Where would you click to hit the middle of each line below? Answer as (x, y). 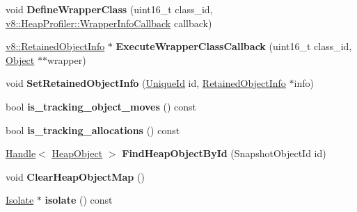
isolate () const (79, 200)
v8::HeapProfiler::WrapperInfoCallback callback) (109, 23)
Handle (21, 153)
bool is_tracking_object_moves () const (101, 106)
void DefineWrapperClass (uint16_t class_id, (109, 9)
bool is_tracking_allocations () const (93, 130)
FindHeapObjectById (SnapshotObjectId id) (224, 153)
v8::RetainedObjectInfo (55, 46)
